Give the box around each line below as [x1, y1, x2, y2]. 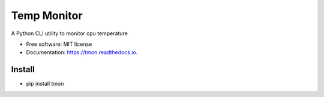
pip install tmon [26, 80, 64, 87]
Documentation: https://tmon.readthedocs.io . [26, 49, 138, 56]
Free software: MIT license [26, 40, 92, 48]
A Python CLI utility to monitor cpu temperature [11, 30, 128, 37]
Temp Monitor [11, 9, 83, 22]
